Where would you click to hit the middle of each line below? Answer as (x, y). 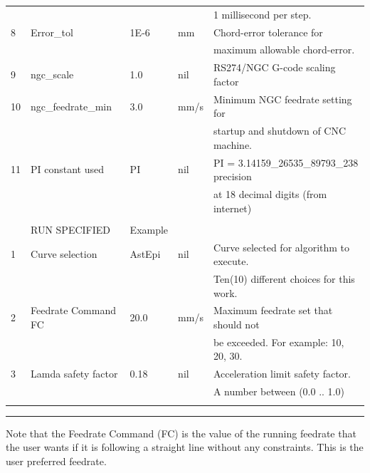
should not (236, 324)
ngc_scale (52, 74)
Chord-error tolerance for (268, 32)
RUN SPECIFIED (71, 229)
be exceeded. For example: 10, (279, 342)
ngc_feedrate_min (71, 106)
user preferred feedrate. (56, 461)
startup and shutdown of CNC (280, 131)
